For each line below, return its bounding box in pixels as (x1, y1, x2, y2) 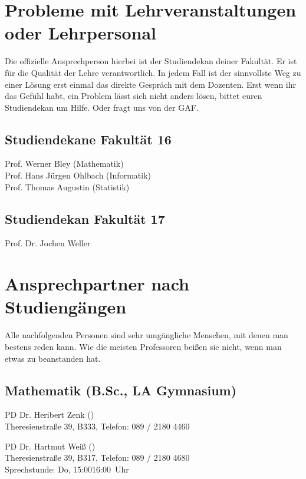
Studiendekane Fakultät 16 (5, 130, 172, 148)
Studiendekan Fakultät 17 (5, 209, 165, 227)
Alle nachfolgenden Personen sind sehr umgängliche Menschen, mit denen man (5, 329, 288, 341)
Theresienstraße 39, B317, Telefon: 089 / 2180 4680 (5, 451, 190, 464)
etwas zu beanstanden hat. (5, 352, 101, 364)
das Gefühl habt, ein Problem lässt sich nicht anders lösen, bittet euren (5, 90, 262, 102)
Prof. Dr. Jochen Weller (5, 237, 91, 249)
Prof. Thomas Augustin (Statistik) (5, 180, 130, 193)
